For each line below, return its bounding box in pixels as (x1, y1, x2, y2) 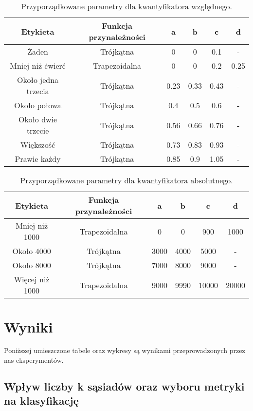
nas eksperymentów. (4, 354, 64, 365)
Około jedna (17, 74, 59, 85)
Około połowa (14, 99, 61, 111)
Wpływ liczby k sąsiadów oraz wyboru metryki (4, 378, 245, 393)
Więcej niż (14, 274, 50, 285)
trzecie (26, 125, 49, 136)
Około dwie (18, 114, 57, 125)
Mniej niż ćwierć (10, 60, 66, 71)
